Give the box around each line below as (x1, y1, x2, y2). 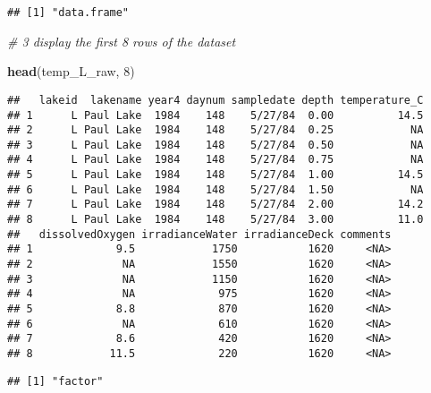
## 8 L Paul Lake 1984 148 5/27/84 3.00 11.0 (7, 213, 424, 226)
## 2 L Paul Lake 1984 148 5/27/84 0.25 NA (7, 124, 424, 137)
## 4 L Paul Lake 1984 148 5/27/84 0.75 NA (7, 153, 424, 167)
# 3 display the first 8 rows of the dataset (7, 31, 236, 50)
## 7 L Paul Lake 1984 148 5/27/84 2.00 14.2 (7, 198, 424, 211)
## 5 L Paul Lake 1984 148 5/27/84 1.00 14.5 (7, 168, 424, 182)
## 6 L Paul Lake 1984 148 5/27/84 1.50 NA (7, 183, 424, 196)
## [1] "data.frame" (7, 6, 130, 19)
